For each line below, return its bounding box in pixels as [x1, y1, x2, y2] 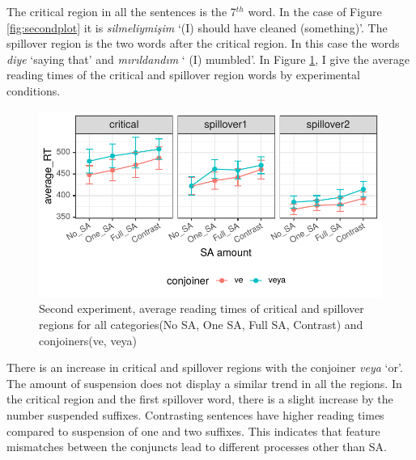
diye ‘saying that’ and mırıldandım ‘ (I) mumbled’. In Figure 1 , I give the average [6, 50, 410, 67]
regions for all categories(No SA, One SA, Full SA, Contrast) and [39, 316, 363, 333]
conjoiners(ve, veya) [39, 331, 138, 348]
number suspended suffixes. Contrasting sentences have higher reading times [6, 406, 384, 423]
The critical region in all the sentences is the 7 [6, 3, 236, 19]
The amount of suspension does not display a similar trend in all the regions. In [6, 374, 402, 391]
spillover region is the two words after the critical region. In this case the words [6, 35, 400, 52]
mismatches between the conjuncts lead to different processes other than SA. [6, 438, 387, 455]
